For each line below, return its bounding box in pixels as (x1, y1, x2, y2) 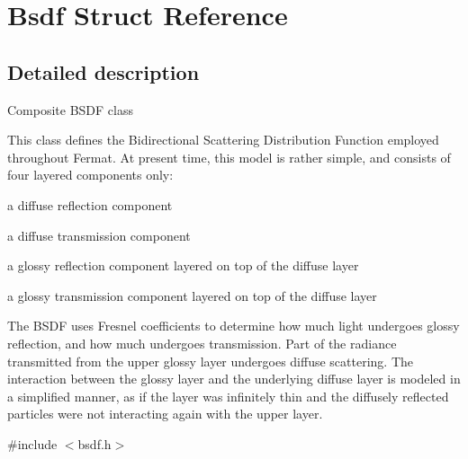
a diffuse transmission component (7, 225, 191, 244)
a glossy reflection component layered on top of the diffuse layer (7, 256, 359, 275)
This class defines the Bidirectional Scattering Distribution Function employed (7, 130, 439, 149)
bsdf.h (77, 434, 112, 453)
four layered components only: (7, 165, 174, 184)
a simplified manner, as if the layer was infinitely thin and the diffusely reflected (7, 386, 449, 405)
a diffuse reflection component (7, 195, 173, 214)
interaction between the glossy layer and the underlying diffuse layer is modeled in (7, 369, 461, 388)
